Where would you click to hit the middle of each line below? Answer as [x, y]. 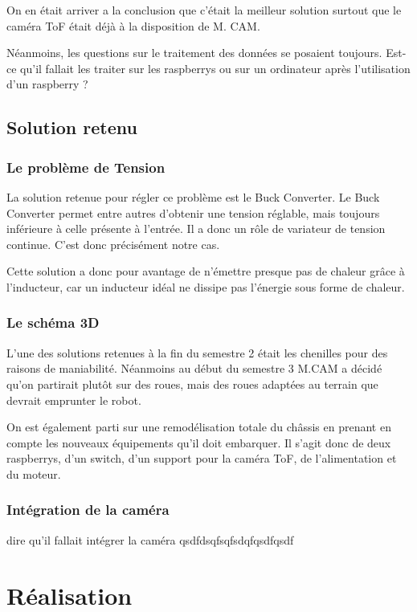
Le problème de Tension [86, 167]
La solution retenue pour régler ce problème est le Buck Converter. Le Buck [193, 196]
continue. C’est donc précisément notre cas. [113, 244]
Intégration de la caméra [88, 510]
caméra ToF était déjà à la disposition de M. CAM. [133, 25]
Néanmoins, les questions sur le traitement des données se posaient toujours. [194, 53]
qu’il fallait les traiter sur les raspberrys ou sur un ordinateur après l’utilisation [215, 68]
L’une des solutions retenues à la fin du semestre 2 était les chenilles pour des [197, 352]
